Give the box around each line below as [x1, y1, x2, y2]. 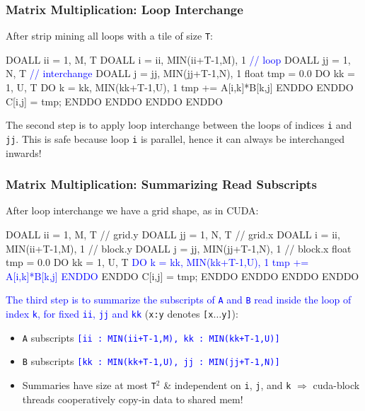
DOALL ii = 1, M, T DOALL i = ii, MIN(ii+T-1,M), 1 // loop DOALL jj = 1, [6, 52, 351, 66]
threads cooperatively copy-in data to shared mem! [22, 391, 243, 406]
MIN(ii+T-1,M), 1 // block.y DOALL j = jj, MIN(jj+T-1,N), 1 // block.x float [6, 241, 352, 255]
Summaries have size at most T [22, 377, 156, 392]
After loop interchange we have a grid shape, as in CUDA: [6, 203, 259, 218]
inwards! [6, 145, 42, 160]
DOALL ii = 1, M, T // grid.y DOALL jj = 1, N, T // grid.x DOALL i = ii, [6, 226, 340, 241]
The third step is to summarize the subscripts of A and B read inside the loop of [6, 292, 352, 307]
